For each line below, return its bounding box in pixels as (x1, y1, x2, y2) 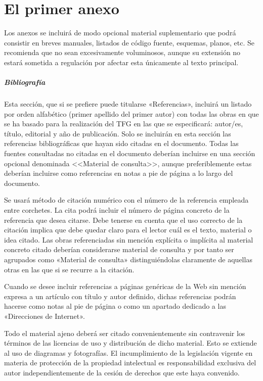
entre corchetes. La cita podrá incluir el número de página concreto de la (4, 205, 230, 215)
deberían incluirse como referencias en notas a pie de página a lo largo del (4, 168, 233, 178)
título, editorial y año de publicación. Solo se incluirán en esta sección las (4, 128, 231, 138)
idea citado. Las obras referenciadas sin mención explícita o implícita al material (4, 234, 253, 245)
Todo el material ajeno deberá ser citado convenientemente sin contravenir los (4, 327, 245, 338)
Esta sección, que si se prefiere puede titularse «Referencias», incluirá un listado (4, 99, 252, 109)
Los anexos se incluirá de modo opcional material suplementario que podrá (4, 27, 236, 38)
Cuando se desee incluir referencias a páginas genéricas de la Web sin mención (4, 281, 246, 292)
